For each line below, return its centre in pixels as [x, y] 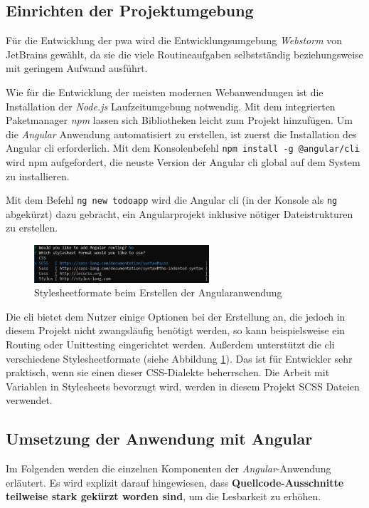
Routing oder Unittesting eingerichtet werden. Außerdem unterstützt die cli [170, 344]
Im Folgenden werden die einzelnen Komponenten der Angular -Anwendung [169, 468]
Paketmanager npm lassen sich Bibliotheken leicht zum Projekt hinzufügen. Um [179, 120]
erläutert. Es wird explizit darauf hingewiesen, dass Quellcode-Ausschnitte [175, 482]
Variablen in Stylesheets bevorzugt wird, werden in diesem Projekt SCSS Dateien [183, 386]
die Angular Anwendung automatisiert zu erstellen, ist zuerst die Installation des [181, 134]
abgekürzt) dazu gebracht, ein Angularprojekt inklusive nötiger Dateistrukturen [180, 213]
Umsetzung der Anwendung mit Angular [159, 439]
